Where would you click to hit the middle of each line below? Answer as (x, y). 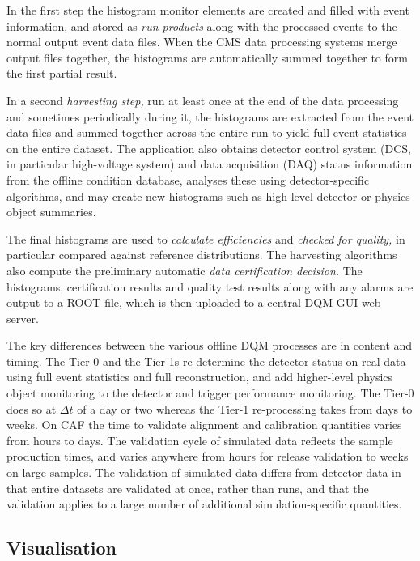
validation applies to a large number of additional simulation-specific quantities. (204, 504)
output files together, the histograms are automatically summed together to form (207, 57)
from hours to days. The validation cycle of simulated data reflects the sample (200, 440)
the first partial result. (62, 73)
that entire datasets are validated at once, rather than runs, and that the (188, 488)
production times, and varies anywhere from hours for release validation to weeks (208, 456)
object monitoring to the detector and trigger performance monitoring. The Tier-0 (210, 393)
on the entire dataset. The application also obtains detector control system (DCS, (209, 148)
